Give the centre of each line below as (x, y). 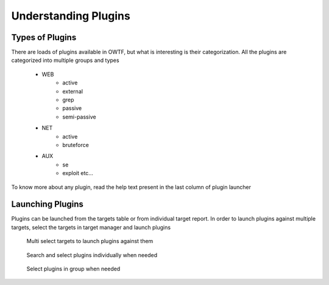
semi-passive (80, 117)
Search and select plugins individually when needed (92, 255)
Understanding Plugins (71, 16)
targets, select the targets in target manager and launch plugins (91, 227)
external (73, 91)
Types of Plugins (44, 37)
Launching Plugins (47, 204)
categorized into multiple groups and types (65, 60)
